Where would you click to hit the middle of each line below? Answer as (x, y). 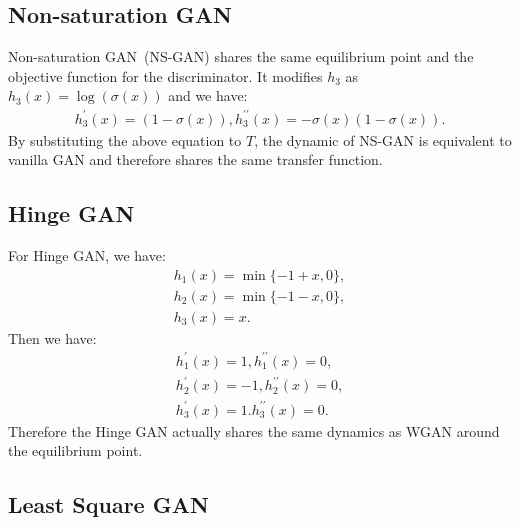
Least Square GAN (108, 504)
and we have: (208, 95)
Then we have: (52, 337)
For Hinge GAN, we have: (87, 254)
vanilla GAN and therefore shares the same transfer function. (195, 159)
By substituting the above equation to (125, 139)
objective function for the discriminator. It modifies (165, 75)
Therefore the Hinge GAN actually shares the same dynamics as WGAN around (254, 430)
